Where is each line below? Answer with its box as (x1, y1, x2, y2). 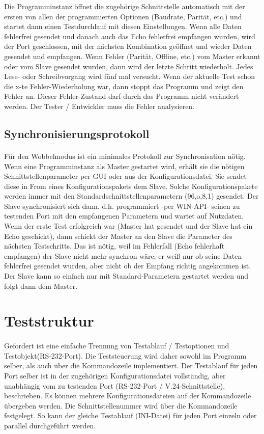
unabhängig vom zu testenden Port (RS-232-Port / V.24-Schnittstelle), (4, 380, 225, 391)
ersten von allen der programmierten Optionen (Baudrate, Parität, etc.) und (4, 11, 242, 21)
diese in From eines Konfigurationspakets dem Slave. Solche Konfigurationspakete (4, 180, 258, 191)
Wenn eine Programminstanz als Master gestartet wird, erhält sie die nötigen (4, 160, 245, 171)
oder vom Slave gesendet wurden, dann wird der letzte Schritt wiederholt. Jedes (4, 61, 253, 71)
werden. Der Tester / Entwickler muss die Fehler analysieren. (4, 100, 195, 111)
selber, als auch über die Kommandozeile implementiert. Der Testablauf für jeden (4, 360, 258, 371)
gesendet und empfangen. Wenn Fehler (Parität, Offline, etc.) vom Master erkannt (4, 50, 260, 61)
